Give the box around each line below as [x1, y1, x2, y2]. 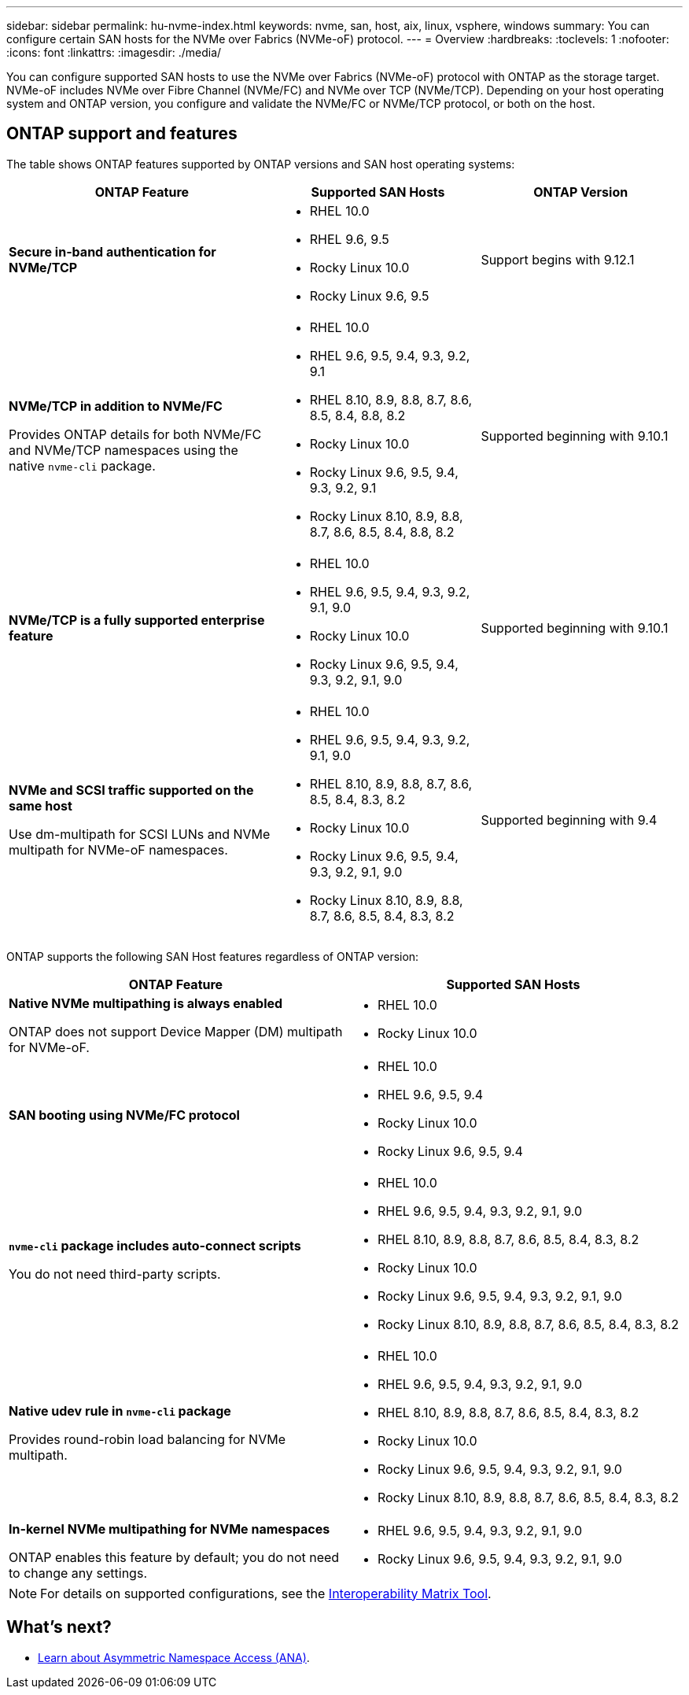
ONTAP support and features [6, 124, 238, 144]
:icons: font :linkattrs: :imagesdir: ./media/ [6, 46, 222, 59]
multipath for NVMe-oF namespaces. [9, 841, 228, 858]
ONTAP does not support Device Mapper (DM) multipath [9, 1023, 343, 1040]
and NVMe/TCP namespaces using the [9, 441, 238, 458]
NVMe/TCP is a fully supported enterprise [9, 611, 265, 628]
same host [9, 797, 72, 814]
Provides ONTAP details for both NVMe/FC [9, 426, 262, 442]
